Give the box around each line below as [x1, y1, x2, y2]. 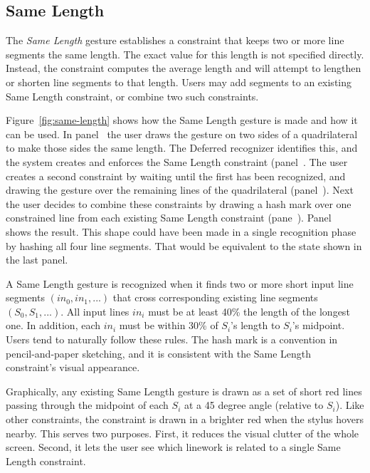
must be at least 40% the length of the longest [148, 303, 350, 318]
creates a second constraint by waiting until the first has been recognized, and [6, 168, 346, 183]
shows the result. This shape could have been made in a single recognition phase [6, 224, 356, 239]
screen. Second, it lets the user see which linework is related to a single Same [6, 440, 341, 454]
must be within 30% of [119, 318, 218, 333]
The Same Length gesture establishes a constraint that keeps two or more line [6, 33, 344, 48]
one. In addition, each [6, 318, 101, 333]
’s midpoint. [292, 318, 345, 333]
